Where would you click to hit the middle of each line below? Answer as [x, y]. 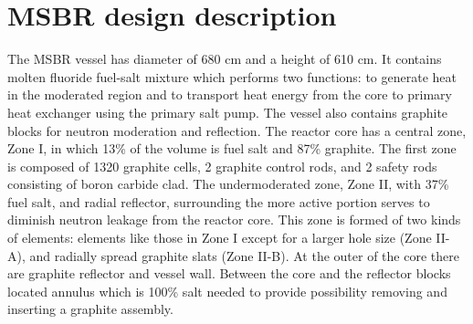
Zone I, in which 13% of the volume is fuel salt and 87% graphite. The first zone [232, 148]
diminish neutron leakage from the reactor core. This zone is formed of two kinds [234, 219]
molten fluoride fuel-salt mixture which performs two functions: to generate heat [232, 76]
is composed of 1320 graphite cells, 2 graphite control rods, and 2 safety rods [222, 166]
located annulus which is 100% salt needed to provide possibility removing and [227, 291]
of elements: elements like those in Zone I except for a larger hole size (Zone [220, 238]
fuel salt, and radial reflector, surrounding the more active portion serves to [219, 201]
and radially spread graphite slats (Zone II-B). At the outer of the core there [244, 255]
